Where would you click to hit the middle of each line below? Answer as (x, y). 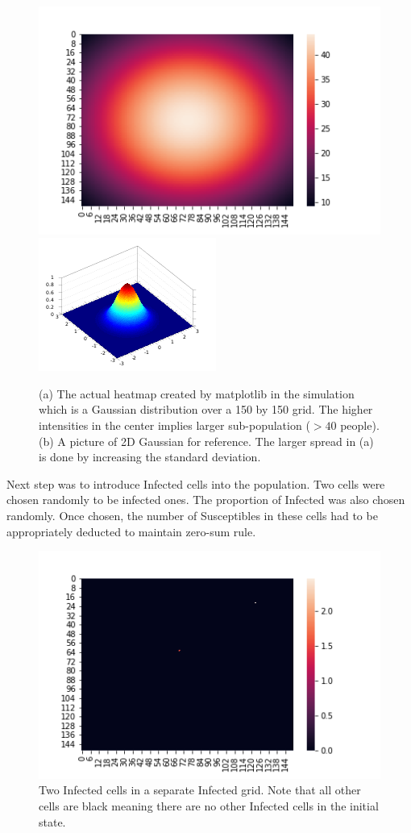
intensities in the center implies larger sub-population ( (174, 425)
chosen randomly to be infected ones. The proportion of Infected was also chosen (206, 500)
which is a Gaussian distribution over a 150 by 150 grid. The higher (206, 409)
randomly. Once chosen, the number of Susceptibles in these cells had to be (192, 515)
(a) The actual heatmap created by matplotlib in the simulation (197, 393)
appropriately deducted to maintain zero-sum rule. (131, 531)
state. (52, 821)
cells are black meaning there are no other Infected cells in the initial (209, 806)
